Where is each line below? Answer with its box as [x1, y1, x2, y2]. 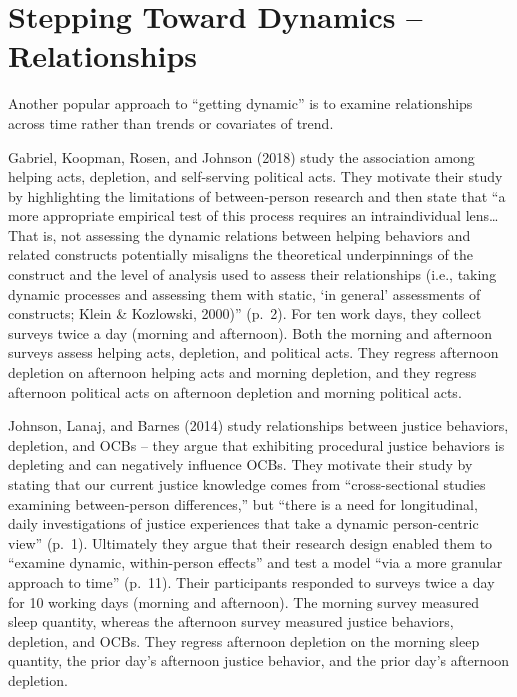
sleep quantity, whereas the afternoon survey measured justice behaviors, [8, 611, 454, 632]
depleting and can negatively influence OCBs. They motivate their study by [8, 454, 473, 475]
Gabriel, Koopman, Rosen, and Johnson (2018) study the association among [8, 146, 475, 167]
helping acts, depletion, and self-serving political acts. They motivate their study [8, 166, 503, 187]
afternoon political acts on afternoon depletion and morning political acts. [8, 381, 462, 402]
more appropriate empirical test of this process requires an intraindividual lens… [8, 205, 499, 226]
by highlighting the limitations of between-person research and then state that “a [8, 185, 506, 206]
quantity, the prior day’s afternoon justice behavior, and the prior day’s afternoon [8, 650, 510, 671]
